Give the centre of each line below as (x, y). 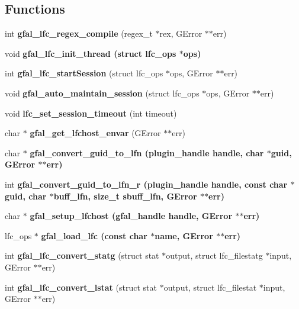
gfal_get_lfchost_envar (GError (95, 133)
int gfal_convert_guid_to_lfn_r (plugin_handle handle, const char (146, 184)
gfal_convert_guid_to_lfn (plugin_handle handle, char (147, 152)
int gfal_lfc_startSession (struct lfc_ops (84, 73)
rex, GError (181, 33)
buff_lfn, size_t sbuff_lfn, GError (125, 196)
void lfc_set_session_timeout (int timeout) (91, 113)
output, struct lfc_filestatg (214, 255)
